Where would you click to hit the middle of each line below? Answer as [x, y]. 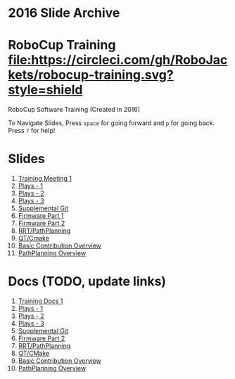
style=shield [45, 90]
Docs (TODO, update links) [87, 282]
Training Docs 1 [40, 301]
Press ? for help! [32, 131]
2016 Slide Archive [64, 13]
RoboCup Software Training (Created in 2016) [74, 110]
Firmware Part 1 [41, 216]
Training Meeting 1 [45, 179]
